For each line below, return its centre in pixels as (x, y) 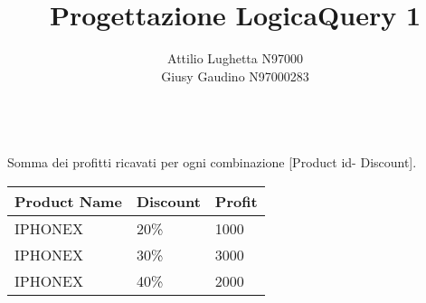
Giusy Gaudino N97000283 (235, 76)
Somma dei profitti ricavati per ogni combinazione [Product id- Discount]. (212, 161)
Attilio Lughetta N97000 (235, 58)
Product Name (68, 201)
